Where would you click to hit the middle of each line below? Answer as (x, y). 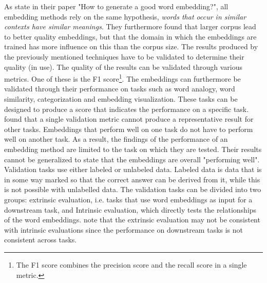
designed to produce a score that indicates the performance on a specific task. (127, 109)
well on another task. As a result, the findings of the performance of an (116, 139)
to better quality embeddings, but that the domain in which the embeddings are (130, 36)
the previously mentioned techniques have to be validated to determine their (124, 56)
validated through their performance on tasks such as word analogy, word (120, 89)
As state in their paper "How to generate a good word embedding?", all (116, 6)
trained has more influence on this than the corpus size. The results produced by (131, 46)
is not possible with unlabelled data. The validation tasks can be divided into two (133, 189)
